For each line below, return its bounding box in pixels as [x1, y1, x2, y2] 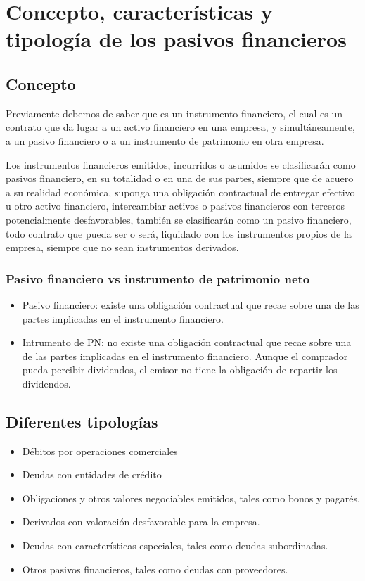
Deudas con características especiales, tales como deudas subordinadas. [22, 538, 328, 553]
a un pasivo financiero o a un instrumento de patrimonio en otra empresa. [6, 133, 324, 148]
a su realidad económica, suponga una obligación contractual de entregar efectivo [6, 184, 355, 199]
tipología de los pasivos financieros [6, 25, 347, 53]
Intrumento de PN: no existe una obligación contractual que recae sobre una [22, 335, 352, 350]
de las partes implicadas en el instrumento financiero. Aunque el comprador [22, 348, 348, 363]
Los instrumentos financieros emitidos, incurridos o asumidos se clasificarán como [6, 157, 356, 172]
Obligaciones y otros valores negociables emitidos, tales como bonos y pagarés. [22, 490, 360, 505]
